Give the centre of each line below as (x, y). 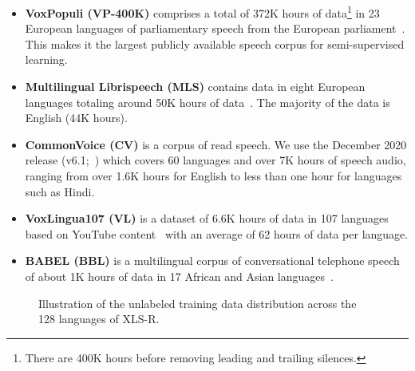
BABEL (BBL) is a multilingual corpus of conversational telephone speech (212, 260)
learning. (46, 59)
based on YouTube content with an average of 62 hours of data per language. (217, 233)
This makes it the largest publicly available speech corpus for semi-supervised (215, 43)
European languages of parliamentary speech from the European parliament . (215, 28)
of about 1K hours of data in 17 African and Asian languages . (179, 276)
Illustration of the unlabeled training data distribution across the (198, 303)
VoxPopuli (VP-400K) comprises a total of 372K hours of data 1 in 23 (202, 12)
